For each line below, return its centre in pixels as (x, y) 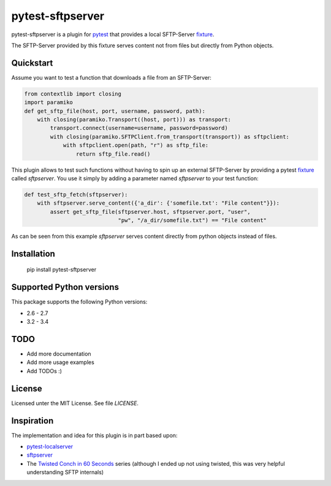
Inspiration (32, 421)
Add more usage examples (60, 362)
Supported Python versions (65, 287)
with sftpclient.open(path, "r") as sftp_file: (136, 145)
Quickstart (32, 63)
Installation (33, 253)
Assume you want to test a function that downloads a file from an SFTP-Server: (111, 77)
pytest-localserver (50, 447)
